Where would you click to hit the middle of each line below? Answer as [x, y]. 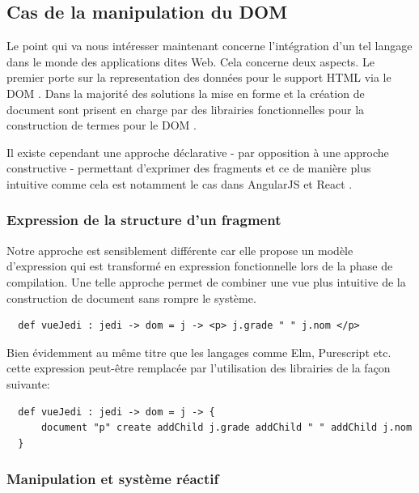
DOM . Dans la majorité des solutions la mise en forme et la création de [186, 93]
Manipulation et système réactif [113, 479]
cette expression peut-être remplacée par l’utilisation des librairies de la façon [199, 368]
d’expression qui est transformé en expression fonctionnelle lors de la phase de [200, 266]
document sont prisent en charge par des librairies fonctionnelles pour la [186, 109]
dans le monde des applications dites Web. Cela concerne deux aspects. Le [190, 61]
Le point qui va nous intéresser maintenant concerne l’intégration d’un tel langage [209, 46]
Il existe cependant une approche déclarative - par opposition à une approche [198, 152]
